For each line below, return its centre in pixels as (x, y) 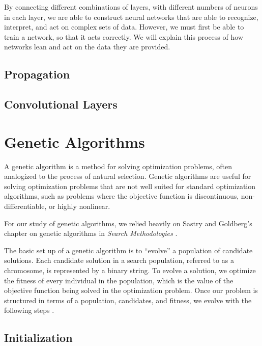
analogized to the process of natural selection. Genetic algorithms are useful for (128, 176)
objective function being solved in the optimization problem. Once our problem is (131, 290)
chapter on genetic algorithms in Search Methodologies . (91, 233)
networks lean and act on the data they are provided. (87, 47)
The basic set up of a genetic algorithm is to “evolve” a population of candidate (128, 250)
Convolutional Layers (61, 104)
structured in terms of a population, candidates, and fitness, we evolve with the (128, 300)
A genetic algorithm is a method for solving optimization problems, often (118, 166)
